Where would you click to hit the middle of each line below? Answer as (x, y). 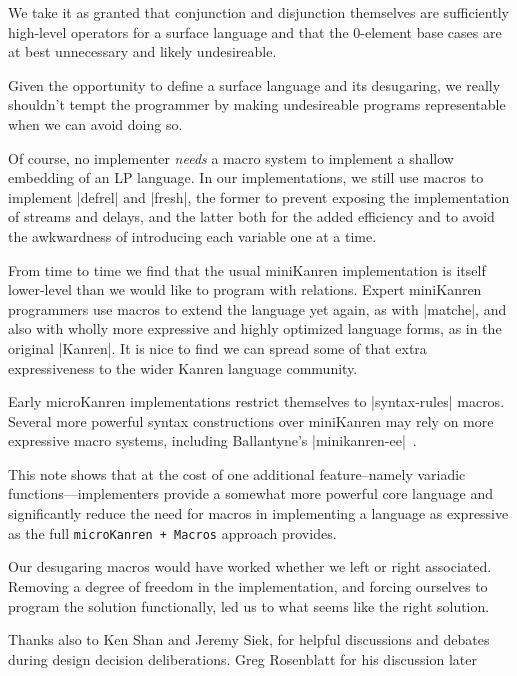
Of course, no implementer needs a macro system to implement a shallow (231, 157)
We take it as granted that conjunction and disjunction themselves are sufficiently (258, 12)
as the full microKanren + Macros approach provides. (172, 532)
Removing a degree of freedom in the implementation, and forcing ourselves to (248, 585)
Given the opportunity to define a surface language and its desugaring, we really (254, 84)
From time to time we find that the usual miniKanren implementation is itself (247, 269)
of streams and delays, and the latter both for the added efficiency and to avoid (251, 216)
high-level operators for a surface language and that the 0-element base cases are (255, 31)
